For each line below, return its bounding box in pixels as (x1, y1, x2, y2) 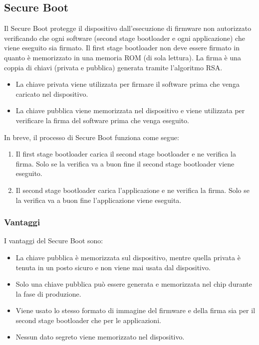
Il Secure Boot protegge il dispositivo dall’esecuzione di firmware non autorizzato (4, 23, 252, 33)
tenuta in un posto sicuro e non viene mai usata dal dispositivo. (15, 262, 211, 272)
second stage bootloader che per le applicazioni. (15, 315, 161, 325)
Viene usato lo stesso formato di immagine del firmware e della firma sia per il (15, 305, 256, 316)
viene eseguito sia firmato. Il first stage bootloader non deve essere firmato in (4, 42, 240, 53)
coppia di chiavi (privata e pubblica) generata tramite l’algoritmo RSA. (4, 62, 223, 72)
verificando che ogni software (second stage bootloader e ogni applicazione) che (4, 32, 245, 43)
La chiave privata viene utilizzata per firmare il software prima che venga (15, 79, 240, 89)
